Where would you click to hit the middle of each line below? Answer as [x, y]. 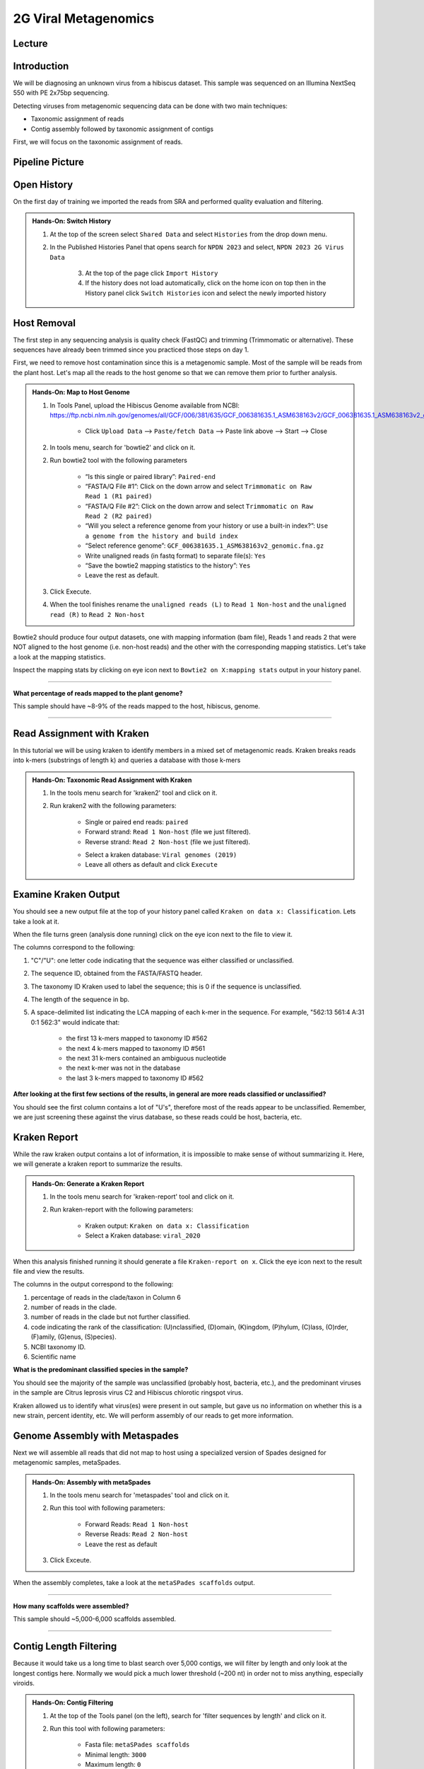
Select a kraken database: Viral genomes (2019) [161, 854]
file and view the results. [49, 1271]
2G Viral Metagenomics [84, 18]
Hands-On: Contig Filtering [73, 1702]
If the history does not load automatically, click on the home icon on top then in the [206, 283]
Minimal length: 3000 [116, 1754]
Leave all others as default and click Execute [152, 865]
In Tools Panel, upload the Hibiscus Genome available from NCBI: [145, 405]
